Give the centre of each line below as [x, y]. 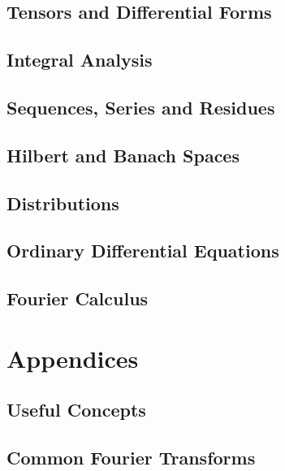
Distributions [63, 203]
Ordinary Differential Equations [143, 251]
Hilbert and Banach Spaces [123, 155]
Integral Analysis [80, 60]
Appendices [73, 358]
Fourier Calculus [78, 298]
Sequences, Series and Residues [141, 107]
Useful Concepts [76, 410]
